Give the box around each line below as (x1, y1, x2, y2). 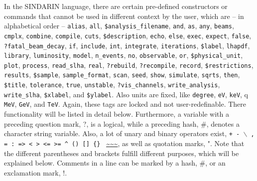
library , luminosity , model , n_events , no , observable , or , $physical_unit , (4, 50, 243, 60)
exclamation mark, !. (4, 167, 67, 178)
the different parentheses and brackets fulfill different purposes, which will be (4, 148, 239, 158)
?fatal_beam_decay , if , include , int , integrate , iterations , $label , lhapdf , (4, 40, 250, 50)
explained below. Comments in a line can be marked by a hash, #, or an (4, 158, 226, 168)
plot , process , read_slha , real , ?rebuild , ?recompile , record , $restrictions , (4, 59, 254, 70)
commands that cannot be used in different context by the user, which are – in (4, 10, 244, 21)
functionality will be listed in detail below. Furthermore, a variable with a (4, 109, 229, 119)
